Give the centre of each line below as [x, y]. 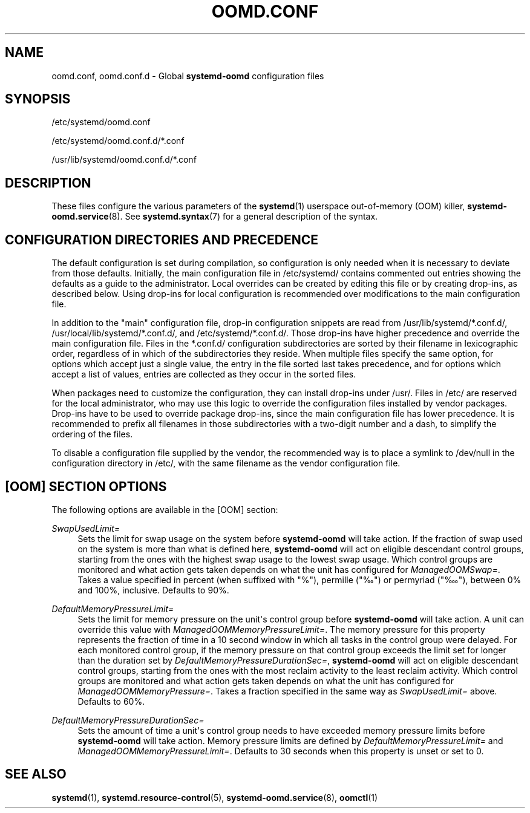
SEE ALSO [36, 774]
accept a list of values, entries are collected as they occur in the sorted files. [204, 374]
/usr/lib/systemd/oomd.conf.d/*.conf [124, 160]
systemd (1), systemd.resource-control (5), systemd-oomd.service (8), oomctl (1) [215, 797]
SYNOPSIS [38, 99]
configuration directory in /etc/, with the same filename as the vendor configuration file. [226, 463]
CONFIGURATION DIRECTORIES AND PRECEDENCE [162, 240]
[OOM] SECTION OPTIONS [86, 486]
